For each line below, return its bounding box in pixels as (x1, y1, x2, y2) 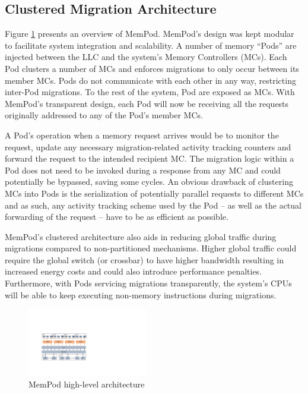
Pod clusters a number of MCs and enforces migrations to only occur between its (5, 62, 299, 74)
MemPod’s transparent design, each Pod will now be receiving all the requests (5, 97, 289, 109)
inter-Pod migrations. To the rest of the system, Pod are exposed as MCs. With (5, 86, 295, 98)
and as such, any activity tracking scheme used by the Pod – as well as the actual (5, 198, 301, 211)
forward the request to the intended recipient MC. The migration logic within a (5, 152, 294, 165)
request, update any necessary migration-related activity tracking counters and (5, 140, 291, 153)
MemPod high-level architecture (28, 377, 145, 390)
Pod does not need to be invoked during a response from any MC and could (5, 163, 281, 176)
